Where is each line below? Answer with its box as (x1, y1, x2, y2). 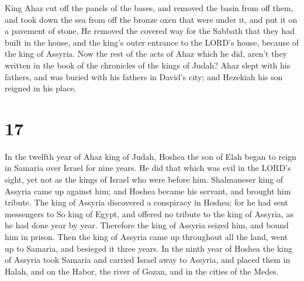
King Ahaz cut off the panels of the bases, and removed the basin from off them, (5, 2, 293, 13)
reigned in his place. (5, 82, 77, 94)
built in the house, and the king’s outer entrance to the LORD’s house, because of (5, 36, 299, 48)
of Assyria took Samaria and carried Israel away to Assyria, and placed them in (5, 253, 291, 266)
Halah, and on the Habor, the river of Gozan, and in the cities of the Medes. (5, 265, 279, 277)
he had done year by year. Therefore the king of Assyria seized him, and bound (5, 219, 289, 231)
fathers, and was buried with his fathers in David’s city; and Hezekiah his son (5, 70, 283, 83)
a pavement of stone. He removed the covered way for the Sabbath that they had (5, 25, 295, 37)
